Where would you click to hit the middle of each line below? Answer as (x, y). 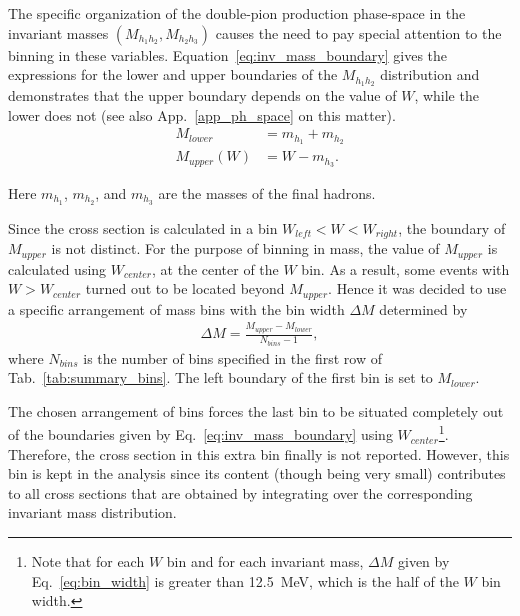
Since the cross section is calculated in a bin (143, 227)
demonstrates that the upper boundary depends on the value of (202, 95)
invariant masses (58, 32)
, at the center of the (215, 268)
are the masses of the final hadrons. (267, 193)
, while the (446, 95)
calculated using (57, 268)
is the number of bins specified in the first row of (232, 357)
